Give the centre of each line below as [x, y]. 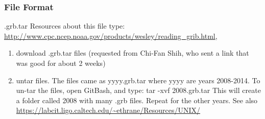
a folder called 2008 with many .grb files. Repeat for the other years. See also [137, 100]
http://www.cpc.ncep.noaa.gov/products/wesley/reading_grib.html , [111, 35]
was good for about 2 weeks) [61, 63]
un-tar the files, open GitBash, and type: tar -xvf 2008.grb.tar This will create [138, 90]
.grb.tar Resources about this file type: [65, 26]
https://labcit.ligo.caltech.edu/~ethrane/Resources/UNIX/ [108, 110]
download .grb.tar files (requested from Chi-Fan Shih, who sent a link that [132, 53]
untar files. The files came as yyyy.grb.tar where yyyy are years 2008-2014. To [138, 80]
